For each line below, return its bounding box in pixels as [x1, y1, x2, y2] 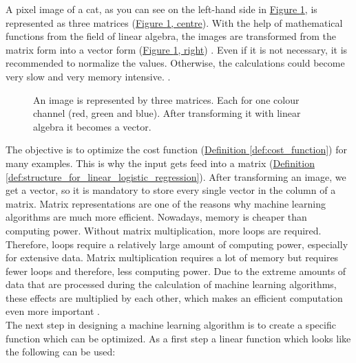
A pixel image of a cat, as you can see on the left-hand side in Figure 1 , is [6, 2, 317, 16]
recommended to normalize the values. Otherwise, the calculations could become [6, 56, 345, 70]
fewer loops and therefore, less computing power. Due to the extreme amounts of [6, 263, 346, 278]
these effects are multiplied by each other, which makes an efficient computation [6, 290, 343, 305]
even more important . [6, 304, 100, 318]
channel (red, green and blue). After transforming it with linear [33, 106, 301, 120]
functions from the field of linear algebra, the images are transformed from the [6, 29, 337, 43]
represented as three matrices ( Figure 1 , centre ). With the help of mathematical [6, 15, 343, 30]
